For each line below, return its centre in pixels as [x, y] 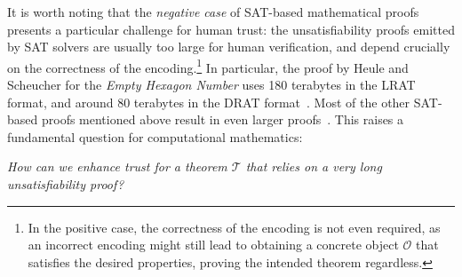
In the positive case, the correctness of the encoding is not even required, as [234, 227]
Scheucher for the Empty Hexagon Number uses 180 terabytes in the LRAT [211, 85]
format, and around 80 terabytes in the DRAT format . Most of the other [209, 102]
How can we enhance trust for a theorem [117, 166]
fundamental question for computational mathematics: [155, 136]
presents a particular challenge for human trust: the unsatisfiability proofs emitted [231, 29]
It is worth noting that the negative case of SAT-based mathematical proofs [213, 12]
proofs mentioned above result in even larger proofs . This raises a [223, 119]
